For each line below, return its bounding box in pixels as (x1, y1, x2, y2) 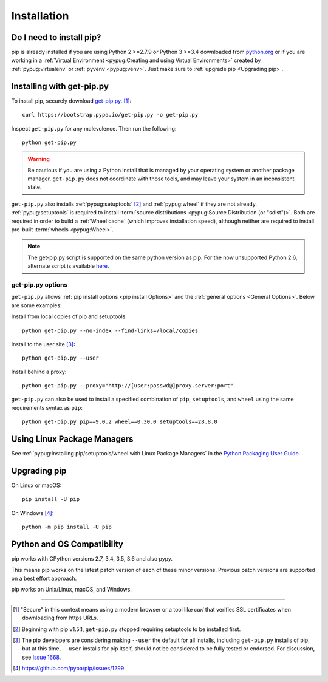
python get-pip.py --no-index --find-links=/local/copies (22, 327, 199, 334)
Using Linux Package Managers (11, 434, 134, 445)
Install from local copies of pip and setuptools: (11, 313, 128, 320)
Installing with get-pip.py (11, 81, 109, 91)
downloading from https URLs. (22, 614, 98, 622)
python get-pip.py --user (22, 355, 100, 361)
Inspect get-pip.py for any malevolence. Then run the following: (11, 124, 177, 132)
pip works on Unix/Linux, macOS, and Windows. (11, 586, 132, 593)
